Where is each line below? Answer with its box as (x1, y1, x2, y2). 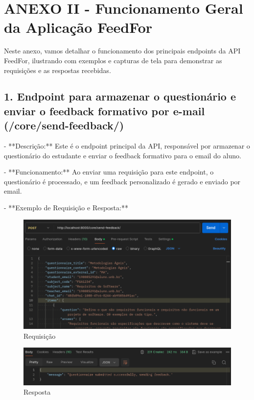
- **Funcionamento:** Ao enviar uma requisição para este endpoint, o (4, 167, 214, 177)
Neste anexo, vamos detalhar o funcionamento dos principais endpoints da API (4, 46, 241, 56)
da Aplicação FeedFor (4, 17, 153, 37)
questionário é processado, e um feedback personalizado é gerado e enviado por (4, 176, 241, 186)
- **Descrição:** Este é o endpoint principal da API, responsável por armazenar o (4, 141, 250, 151)
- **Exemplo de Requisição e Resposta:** (4, 202, 128, 213)
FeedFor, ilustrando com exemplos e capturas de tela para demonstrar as (4, 55, 222, 65)
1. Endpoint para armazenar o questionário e (4, 89, 236, 104)
